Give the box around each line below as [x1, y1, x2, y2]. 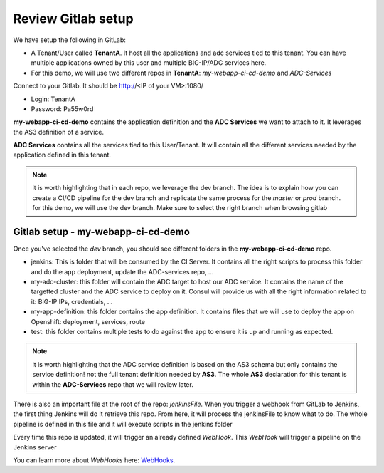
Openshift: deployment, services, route [31, 317, 146, 326]
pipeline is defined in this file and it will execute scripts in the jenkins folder [13, 420, 233, 428]
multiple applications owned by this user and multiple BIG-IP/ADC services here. [31, 58, 267, 67]
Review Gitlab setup [13, 11, 134, 26]
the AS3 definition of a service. [13, 128, 105, 136]
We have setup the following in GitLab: [13, 36, 126, 44]
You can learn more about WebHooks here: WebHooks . [13, 456, 176, 464]
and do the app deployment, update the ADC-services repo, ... [31, 267, 214, 276]
